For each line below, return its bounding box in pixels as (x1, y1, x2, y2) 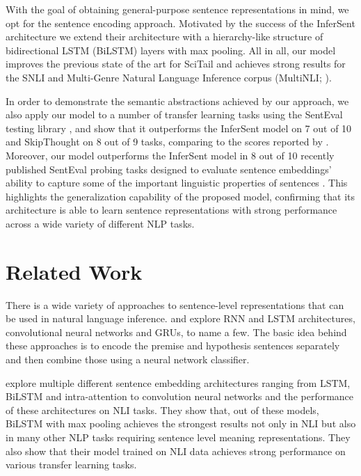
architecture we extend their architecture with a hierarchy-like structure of (6, 29, 323, 44)
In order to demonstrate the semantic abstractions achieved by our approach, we (6, 93, 349, 108)
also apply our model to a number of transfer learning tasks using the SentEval (6, 107, 343, 122)
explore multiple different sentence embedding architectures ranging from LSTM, (6, 375, 351, 390)
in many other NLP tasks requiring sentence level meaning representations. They (6, 429, 351, 444)
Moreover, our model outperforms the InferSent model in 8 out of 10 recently (6, 148, 335, 162)
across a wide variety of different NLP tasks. (6, 216, 195, 230)
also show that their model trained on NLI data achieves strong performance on (6, 443, 346, 458)
